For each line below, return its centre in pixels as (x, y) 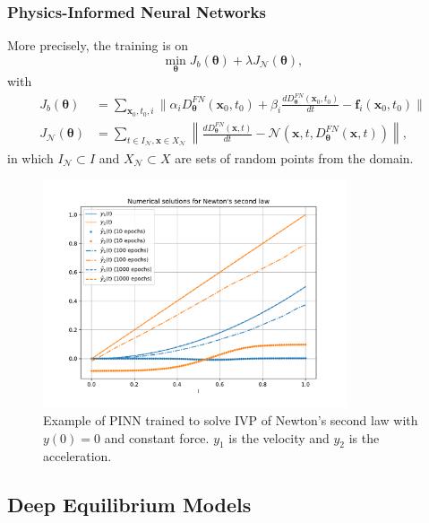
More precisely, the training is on (98, 45)
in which (30, 157)
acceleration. (77, 456)
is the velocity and (279, 437)
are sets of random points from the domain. (294, 157)
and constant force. (157, 437)
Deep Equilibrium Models (129, 505)
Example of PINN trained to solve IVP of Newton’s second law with (231, 420)
